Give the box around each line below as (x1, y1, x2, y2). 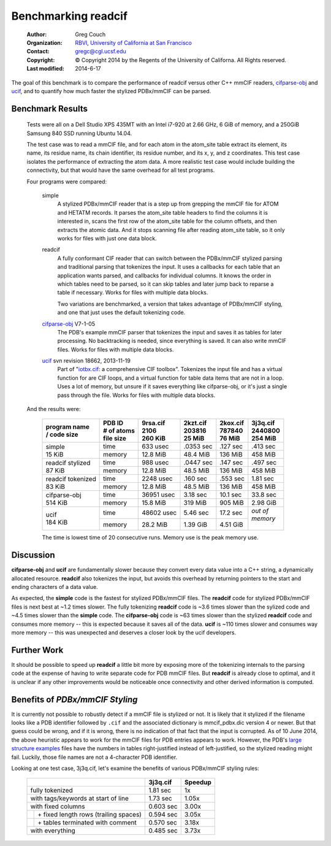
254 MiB (251, 434, 276, 443)
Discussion (11, 550, 55, 561)
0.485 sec (148, 826, 178, 835)
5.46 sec (183, 509, 209, 517)
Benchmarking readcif (11, 9, 128, 23)
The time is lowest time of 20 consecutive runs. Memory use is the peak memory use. (42, 534, 259, 541)
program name (45, 423, 90, 431)
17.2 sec (219, 509, 243, 517)
